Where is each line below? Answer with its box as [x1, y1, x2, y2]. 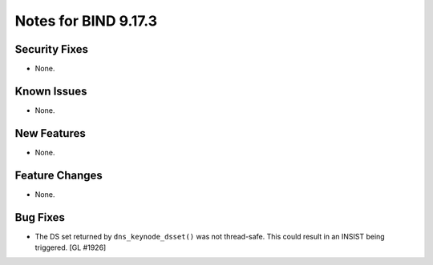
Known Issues [14, 84, 87, 98]
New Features [14, 126, 86, 140]
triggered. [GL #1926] [34, 243, 107, 252]
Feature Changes [14, 168, 103, 182]
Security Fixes [14, 42, 88, 56]
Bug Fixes [14, 211, 66, 224]
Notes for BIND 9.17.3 [14, 12, 158, 30]
